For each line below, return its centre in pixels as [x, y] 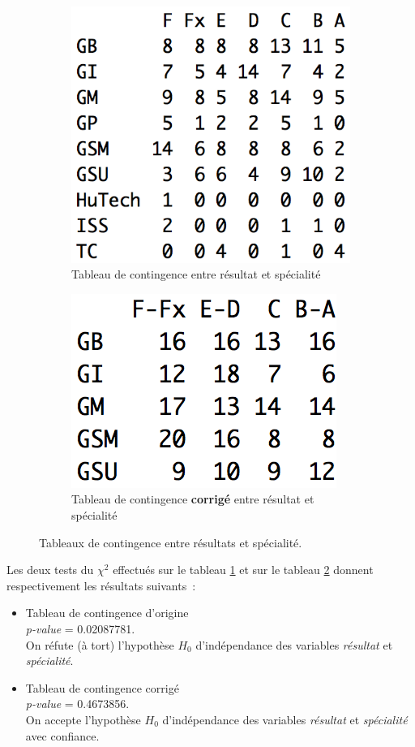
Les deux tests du [50, 570]
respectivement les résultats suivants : [101, 585]
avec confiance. [62, 735]
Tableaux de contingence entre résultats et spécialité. [171, 542]
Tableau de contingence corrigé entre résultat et [193, 499]
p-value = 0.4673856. [77, 704]
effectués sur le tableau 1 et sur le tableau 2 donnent [243, 570]
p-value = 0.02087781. [80, 628]
